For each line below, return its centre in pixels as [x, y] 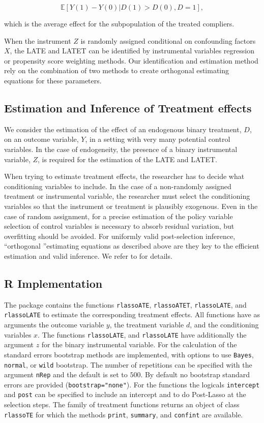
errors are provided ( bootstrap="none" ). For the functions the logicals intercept [132, 384]
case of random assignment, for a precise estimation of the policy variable [119, 216]
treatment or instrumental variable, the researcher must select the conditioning [127, 196]
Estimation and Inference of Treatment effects [128, 108]
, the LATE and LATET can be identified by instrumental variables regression [132, 51]
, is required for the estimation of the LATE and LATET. [128, 159]
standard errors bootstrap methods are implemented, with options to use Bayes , [129, 354]
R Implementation [53, 283]
